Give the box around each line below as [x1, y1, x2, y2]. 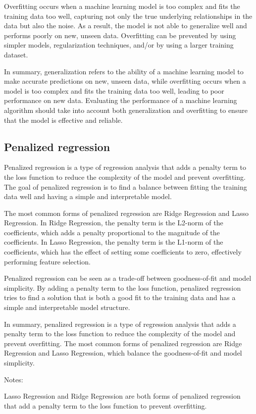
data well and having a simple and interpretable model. [4, 191, 172, 202]
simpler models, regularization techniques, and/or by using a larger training [4, 40, 234, 50]
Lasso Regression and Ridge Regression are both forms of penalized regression [4, 391, 241, 401]
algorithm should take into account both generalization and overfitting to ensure [4, 104, 248, 115]
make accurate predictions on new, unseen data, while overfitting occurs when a [4, 76, 246, 86]
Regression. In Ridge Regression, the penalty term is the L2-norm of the [4, 217, 223, 228]
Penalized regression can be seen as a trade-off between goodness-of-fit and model [4, 273, 252, 283]
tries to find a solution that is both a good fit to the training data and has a [4, 292, 236, 303]
